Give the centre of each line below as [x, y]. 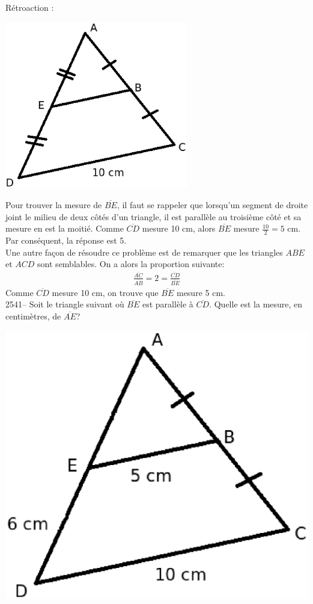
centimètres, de [33, 316]
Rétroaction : [30, 7]
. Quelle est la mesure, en [256, 304]
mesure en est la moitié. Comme [65, 228]
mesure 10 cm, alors [179, 228]
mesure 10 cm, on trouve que [105, 292]
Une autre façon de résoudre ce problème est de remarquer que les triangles [144, 252]
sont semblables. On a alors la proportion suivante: [131, 264]
